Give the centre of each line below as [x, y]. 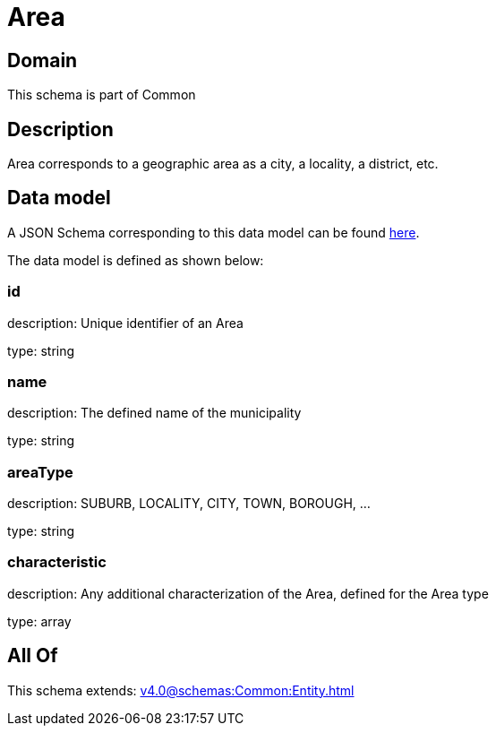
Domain [43, 60]
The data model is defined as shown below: [136, 260]
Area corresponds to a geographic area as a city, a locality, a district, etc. [223, 164]
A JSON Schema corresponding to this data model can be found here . [214, 232]
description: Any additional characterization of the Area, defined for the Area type [248, 593]
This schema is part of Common [102, 95]
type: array [39, 621]
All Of [33, 656]
